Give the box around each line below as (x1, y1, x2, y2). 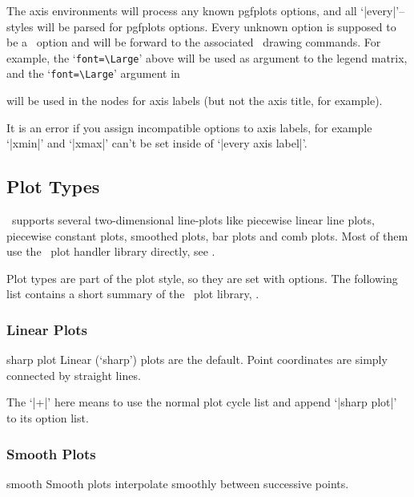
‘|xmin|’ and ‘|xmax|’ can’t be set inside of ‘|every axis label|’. (6, 135, 307, 152)
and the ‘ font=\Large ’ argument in (6, 65, 180, 82)
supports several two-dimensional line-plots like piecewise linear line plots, (11, 212, 375, 228)
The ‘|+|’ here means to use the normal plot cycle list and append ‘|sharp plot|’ (6, 394, 397, 410)
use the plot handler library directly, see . (6, 243, 215, 260)
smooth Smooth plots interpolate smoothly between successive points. (6, 475, 349, 491)
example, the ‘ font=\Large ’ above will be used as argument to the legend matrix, (6, 49, 408, 66)
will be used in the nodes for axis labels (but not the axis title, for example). (6, 92, 383, 109)
